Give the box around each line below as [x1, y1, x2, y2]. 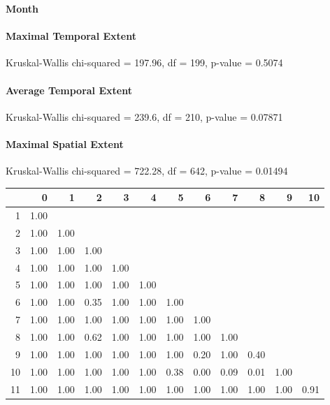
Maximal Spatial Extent [6, 136, 124, 151]
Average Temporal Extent [6, 82, 132, 97]
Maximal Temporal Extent [6, 29, 136, 43]
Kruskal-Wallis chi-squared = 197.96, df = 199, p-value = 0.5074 [6, 55, 283, 70]
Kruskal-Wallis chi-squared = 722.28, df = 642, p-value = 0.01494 [6, 163, 288, 178]
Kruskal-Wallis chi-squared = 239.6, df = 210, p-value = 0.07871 [6, 109, 283, 124]
